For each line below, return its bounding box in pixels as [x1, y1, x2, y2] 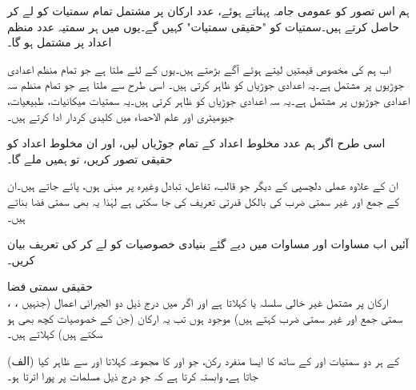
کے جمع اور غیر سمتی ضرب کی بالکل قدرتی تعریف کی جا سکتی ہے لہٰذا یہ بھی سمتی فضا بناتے [7, 192, 399, 209]
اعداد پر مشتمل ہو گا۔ [7, 34, 112, 50]
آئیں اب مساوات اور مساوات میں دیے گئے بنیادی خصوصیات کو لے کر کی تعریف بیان [7, 235, 409, 252]
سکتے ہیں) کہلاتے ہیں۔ [7, 325, 103, 342]
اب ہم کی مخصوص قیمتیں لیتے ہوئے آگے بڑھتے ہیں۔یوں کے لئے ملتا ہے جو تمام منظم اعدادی [7, 60, 391, 77]
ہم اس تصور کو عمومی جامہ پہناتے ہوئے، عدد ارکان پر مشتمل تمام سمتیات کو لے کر [7, 2, 410, 18]
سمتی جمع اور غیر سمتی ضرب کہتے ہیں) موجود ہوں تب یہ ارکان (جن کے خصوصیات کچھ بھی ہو [7, 309, 403, 326]
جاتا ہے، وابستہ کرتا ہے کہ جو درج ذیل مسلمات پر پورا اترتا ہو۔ [7, 368, 258, 384]
